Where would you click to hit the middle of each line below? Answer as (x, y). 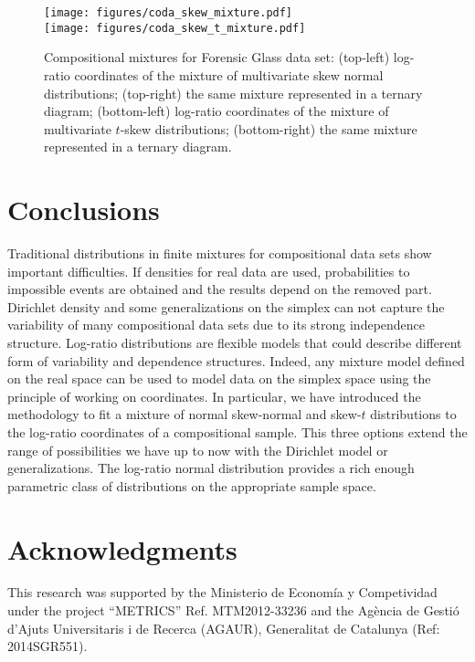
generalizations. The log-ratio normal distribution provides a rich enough (211, 468)
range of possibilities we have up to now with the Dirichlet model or (198, 450)
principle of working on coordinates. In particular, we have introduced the (214, 396)
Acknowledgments (122, 548)
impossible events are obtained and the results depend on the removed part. (220, 289)
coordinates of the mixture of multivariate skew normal (229, 74)
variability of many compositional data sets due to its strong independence (216, 325)
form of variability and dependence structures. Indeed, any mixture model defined (236, 360)
